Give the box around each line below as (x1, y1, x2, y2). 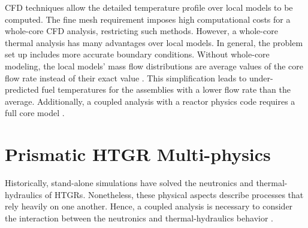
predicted (5, 83, 39, 96)
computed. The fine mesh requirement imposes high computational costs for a (5, 13, 291, 25)
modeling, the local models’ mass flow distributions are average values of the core (5, 59, 303, 72)
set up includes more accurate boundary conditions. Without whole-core (5, 48, 270, 60)
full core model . (5, 107, 65, 119)
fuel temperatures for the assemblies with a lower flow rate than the (41, 83, 291, 96)
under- (249, 71, 273, 84)
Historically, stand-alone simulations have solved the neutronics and (5, 177, 253, 189)
